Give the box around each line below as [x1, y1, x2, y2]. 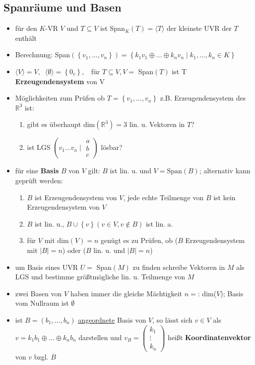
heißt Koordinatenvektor [168, 332, 251, 343]
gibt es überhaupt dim [27, 119, 95, 129]
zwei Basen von [15, 288, 62, 298]
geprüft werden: [15, 175, 63, 185]
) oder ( [62, 244, 86, 255]
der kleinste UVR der [167, 23, 232, 33]
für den [15, 23, 37, 33]
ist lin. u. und [110, 165, 151, 176]
